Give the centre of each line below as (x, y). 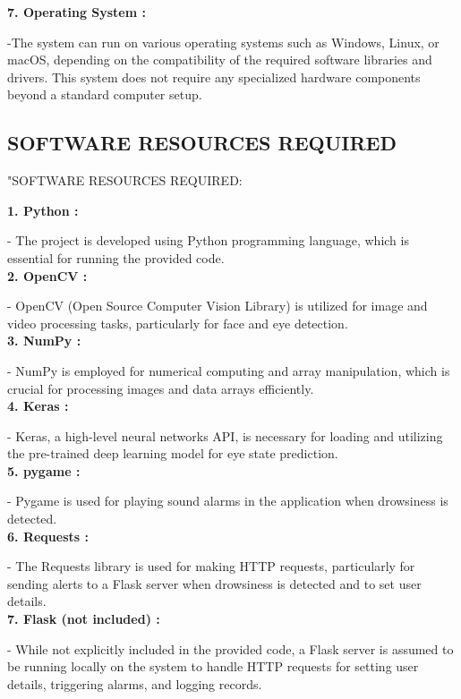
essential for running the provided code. (116, 257)
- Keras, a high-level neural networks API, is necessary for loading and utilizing (225, 435)
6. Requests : (48, 536)
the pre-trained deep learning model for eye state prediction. (173, 453)
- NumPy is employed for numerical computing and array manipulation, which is (229, 370)
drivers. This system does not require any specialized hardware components (214, 77)
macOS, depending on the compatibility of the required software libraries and (220, 60)
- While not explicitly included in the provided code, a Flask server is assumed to (230, 648)
